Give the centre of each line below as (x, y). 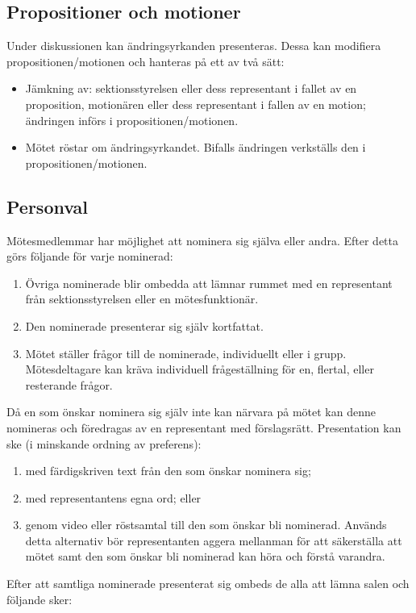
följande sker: (40, 599)
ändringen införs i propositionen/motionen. (132, 120)
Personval (48, 206)
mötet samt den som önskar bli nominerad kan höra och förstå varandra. (205, 556)
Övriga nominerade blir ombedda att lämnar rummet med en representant (209, 283)
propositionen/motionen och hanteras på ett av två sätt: (146, 61)
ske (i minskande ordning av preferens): (104, 443)
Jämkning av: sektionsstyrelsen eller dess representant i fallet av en (191, 88)
